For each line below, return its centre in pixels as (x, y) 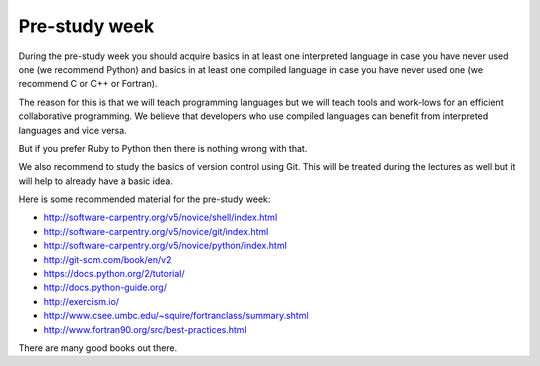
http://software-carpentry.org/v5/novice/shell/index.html (160, 217)
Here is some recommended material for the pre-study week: (144, 199)
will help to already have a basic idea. (96, 181)
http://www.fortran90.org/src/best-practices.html (145, 329)
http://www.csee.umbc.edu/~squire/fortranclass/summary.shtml (176, 316)
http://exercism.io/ (81, 301)
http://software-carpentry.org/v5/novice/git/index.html (156, 231)
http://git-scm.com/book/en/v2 (107, 259)
